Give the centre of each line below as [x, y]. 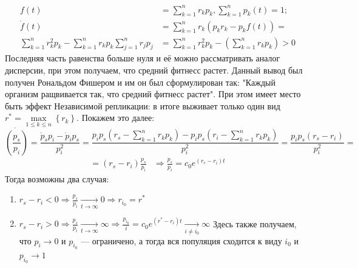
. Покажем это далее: [116, 118]
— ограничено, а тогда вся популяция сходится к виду [181, 240]
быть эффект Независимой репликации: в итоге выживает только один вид [143, 105]
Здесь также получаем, [255, 223]
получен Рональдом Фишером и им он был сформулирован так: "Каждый [140, 82]
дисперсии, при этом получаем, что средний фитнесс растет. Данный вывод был [154, 70]
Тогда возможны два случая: [57, 178]
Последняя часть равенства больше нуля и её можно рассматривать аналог [143, 58]
